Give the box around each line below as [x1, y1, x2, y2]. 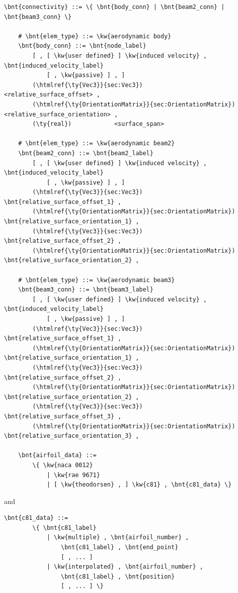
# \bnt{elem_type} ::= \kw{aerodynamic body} [18, 32, 171, 40]
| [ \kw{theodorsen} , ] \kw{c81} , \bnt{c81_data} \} [46, 481, 232, 489]
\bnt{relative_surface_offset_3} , [4, 412, 122, 420]
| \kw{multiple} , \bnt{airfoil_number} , [46, 534, 189, 541]
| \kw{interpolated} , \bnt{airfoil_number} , [46, 563, 203, 571]
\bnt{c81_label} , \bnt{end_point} [61, 544, 178, 551]
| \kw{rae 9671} [46, 471, 100, 479]
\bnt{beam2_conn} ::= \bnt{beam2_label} [18, 149, 154, 157]
